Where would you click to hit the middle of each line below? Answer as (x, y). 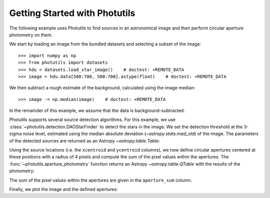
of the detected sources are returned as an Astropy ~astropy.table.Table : (84, 140)
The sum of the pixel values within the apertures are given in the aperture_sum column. (101, 180)
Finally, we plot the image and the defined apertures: (63, 189)
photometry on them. (31, 34)
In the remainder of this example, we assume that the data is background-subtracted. (97, 110)
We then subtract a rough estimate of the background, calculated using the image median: (102, 88)
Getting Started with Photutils (72, 13)
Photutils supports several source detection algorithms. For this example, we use (92, 119)
